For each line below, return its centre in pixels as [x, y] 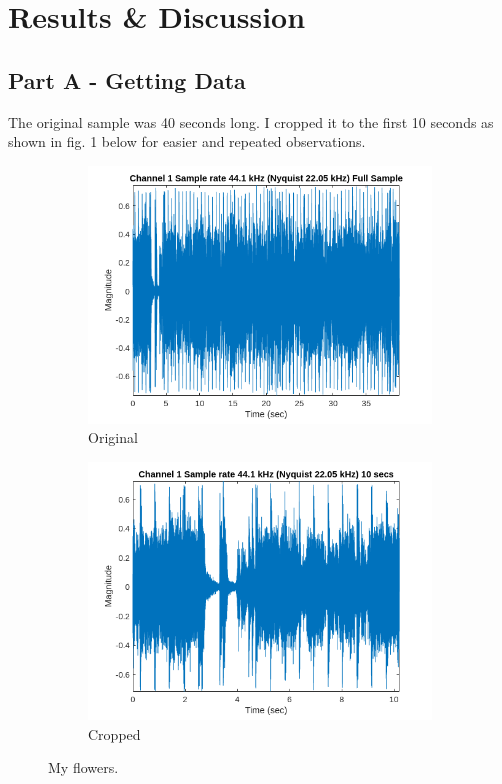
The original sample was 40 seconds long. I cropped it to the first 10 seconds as [251, 121]
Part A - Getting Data [127, 79]
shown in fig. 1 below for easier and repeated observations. [187, 141]
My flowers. [83, 767]
